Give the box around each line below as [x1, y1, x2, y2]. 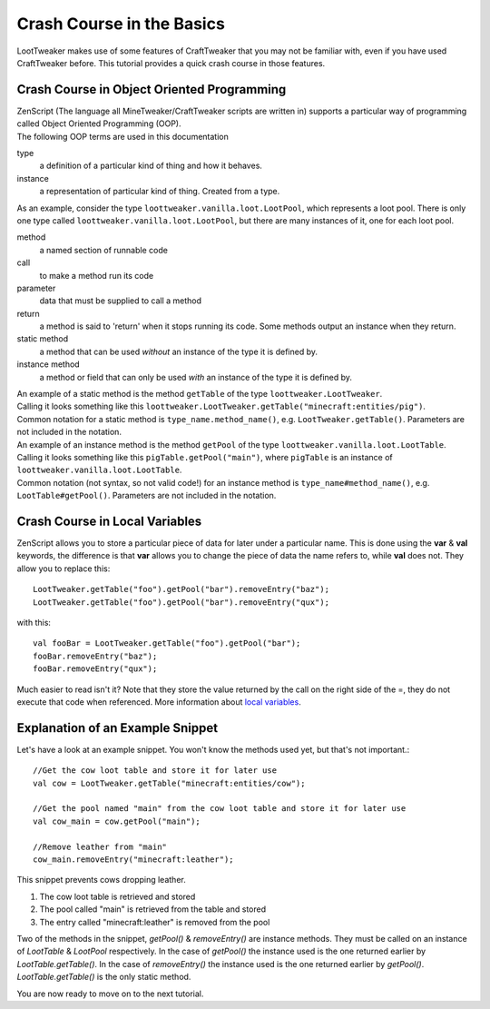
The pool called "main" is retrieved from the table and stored [39, 904, 267, 915]
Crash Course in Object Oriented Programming [16, 82, 287, 97]
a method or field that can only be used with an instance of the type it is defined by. [39, 371, 353, 382]
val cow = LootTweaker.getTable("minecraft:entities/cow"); [33, 777, 306, 788]
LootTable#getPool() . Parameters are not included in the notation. [16, 490, 277, 501]
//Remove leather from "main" [33, 841, 168, 852]
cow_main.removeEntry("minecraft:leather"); [33, 855, 235, 865]
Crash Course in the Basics [16, 14, 226, 34]
